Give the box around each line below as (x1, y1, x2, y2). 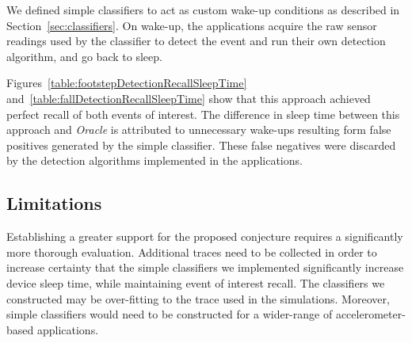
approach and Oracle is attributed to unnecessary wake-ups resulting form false (6, 121, 391, 138)
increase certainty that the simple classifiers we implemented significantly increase (6, 259, 404, 276)
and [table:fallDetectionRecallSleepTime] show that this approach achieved (6, 90, 371, 106)
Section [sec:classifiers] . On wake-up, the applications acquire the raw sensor (6, 17, 377, 33)
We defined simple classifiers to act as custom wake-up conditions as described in (6, 2, 400, 17)
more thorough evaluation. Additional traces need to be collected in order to (6, 243, 377, 260)
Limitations (6, 191, 102, 215)
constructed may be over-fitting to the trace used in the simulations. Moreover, (6, 290, 390, 307)
